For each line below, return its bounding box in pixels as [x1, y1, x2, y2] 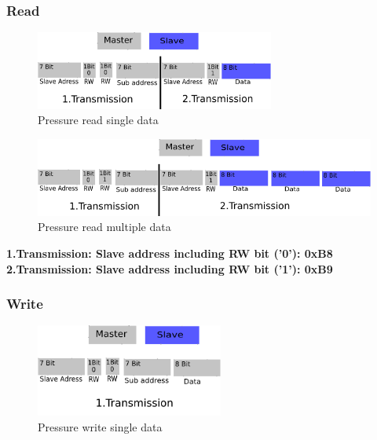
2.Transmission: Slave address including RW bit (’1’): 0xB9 [6, 260, 333, 277]
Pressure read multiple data [38, 218, 171, 235]
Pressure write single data [38, 418, 163, 434]
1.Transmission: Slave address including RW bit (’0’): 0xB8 [6, 244, 333, 261]
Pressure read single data [38, 112, 159, 128]
